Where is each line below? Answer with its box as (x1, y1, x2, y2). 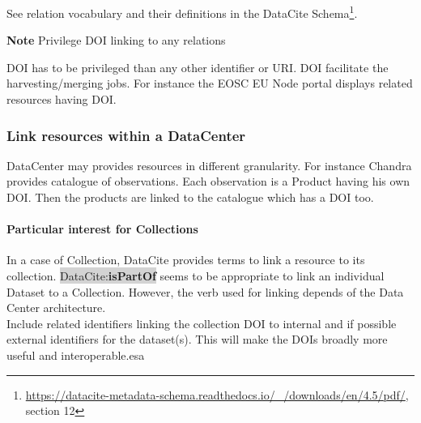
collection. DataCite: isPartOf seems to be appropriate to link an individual (6, 267, 385, 284)
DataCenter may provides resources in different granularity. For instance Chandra (6, 156, 412, 173)
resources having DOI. (6, 91, 117, 108)
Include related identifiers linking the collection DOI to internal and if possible (6, 314, 397, 331)
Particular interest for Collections (6, 220, 198, 237)
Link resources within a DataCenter (6, 125, 246, 145)
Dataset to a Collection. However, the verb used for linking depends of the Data (6, 283, 404, 300)
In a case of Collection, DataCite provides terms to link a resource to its (6, 251, 365, 268)
